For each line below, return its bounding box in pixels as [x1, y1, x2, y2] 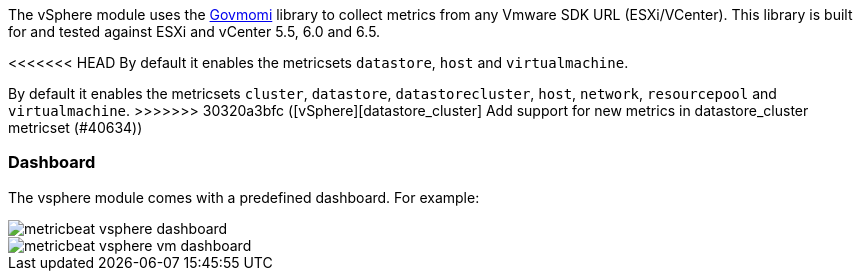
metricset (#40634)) [8, 119, 143, 136]
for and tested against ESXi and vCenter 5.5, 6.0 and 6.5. [8, 23, 381, 40]
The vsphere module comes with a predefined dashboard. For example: [8, 188, 480, 206]
